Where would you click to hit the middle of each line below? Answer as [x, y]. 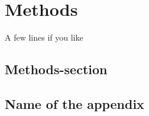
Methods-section [56, 69]
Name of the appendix [74, 103]
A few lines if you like [44, 37]
